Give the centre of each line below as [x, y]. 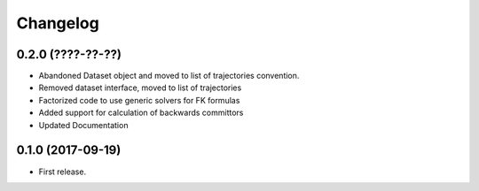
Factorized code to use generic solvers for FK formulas [139, 100]
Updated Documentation [83, 125]
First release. [63, 172]
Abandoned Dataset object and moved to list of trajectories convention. [169, 76]
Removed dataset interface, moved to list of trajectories [140, 88]
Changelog [58, 23]
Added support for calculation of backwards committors [141, 113]
